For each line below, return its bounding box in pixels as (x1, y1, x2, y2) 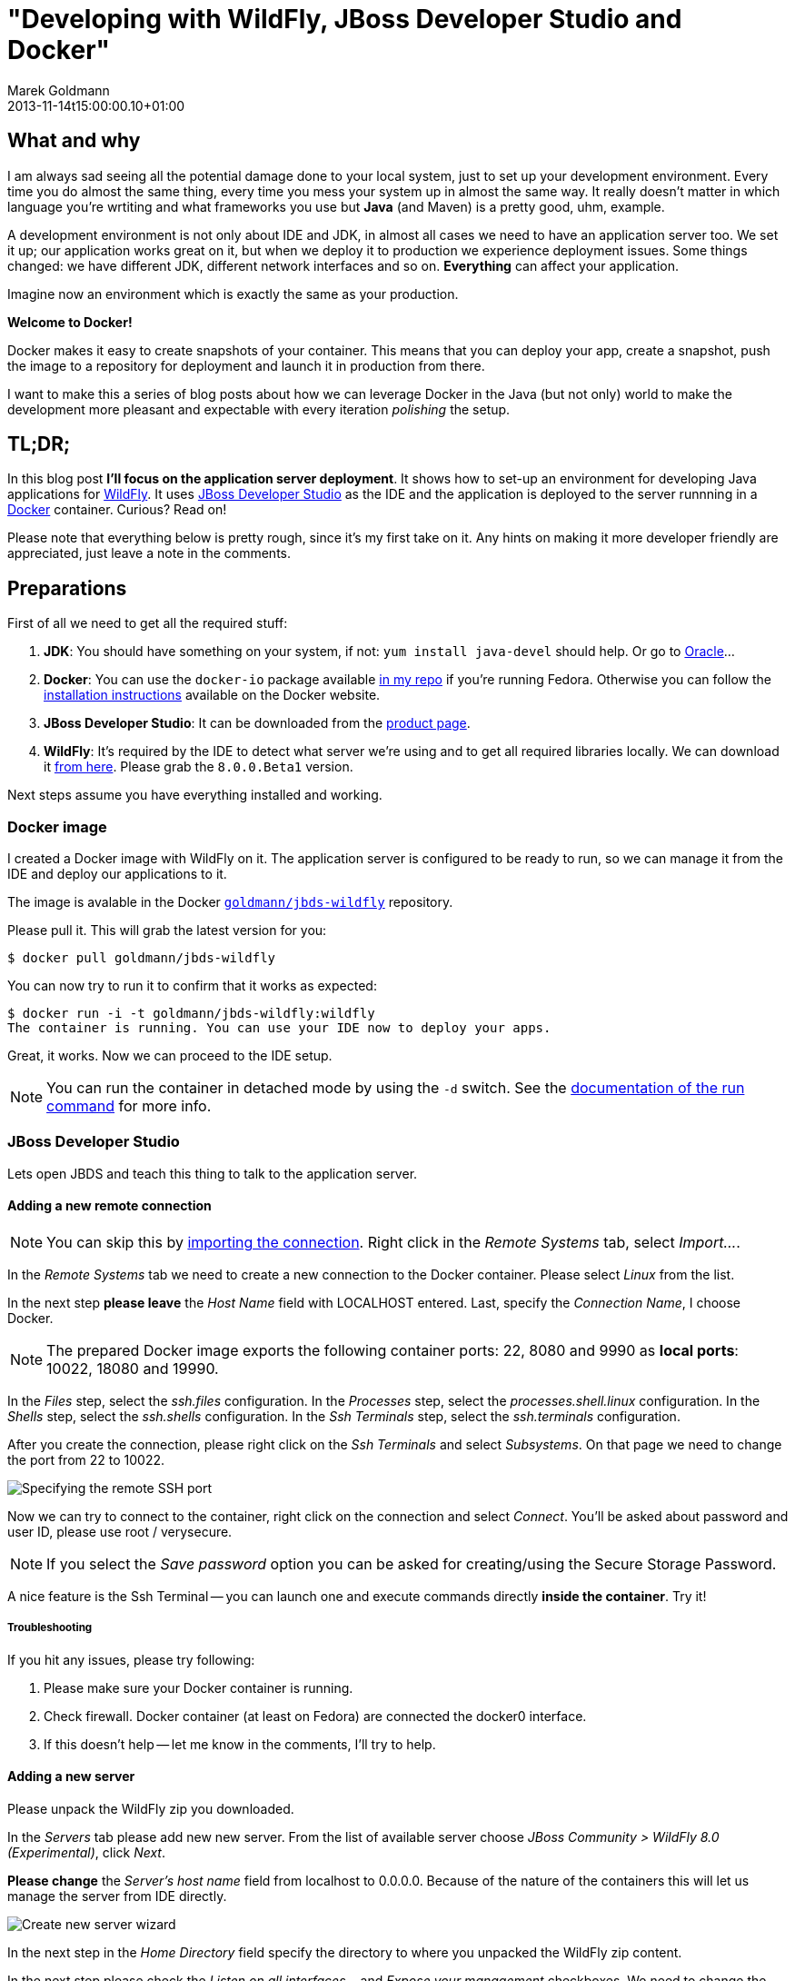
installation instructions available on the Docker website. (44, 687, 381, 703)
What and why (7, 129, 141, 153)
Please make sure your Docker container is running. (44, 1679, 353, 1696)
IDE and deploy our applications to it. (7, 866, 227, 882)
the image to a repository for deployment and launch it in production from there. (7, 357, 485, 373)
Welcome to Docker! (7, 314, 133, 330)
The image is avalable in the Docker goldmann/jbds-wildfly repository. (7, 894, 453, 911)
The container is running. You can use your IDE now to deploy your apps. (7, 1020, 552, 1036)
